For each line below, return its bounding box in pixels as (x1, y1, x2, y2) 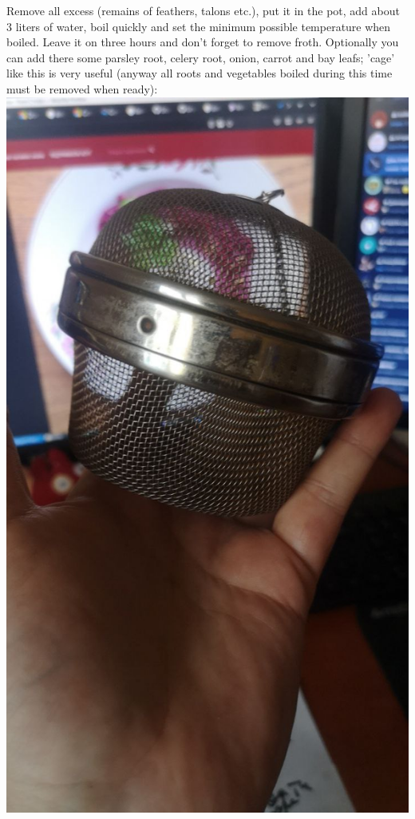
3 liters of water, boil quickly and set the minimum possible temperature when (6, 18, 391, 34)
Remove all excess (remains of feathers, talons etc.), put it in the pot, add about (6, 2, 400, 18)
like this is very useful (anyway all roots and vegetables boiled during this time (6, 65, 393, 81)
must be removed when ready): (6, 80, 158, 97)
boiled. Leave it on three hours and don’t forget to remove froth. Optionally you (6, 34, 399, 50)
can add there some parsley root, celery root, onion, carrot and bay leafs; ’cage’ (6, 49, 395, 65)
